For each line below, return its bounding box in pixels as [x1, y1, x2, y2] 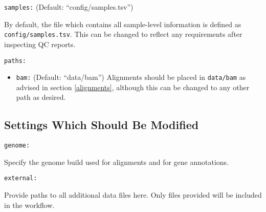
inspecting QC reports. [4, 38, 76, 49]
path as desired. [16, 92, 66, 102]
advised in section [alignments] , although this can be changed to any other [16, 81, 250, 92]
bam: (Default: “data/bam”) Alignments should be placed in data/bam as [16, 72, 246, 82]
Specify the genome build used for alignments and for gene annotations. [4, 156, 229, 167]
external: [4, 175, 37, 182]
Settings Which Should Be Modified [4, 117, 199, 133]
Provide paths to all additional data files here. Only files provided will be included [4, 189, 262, 200]
